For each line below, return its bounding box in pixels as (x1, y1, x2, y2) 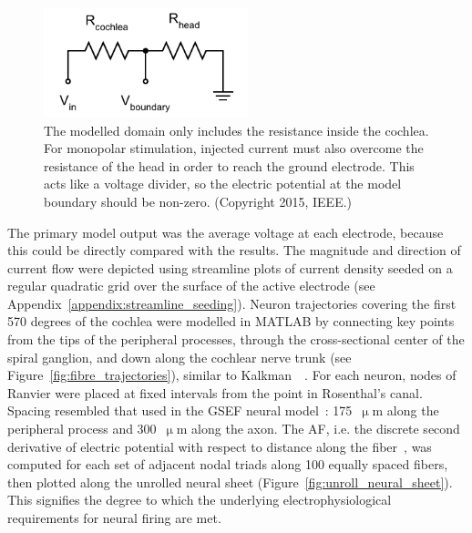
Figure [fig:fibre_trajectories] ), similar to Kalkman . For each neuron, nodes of (7, 365, 457, 384)
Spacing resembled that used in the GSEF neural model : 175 (7, 401, 353, 420)
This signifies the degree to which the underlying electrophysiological (7, 490, 392, 509)
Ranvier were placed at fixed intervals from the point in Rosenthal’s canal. (7, 383, 423, 402)
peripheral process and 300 (7, 419, 157, 438)
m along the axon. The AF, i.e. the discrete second (176, 419, 460, 438)
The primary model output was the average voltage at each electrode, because (7, 222, 444, 241)
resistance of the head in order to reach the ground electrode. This (44, 156, 415, 175)
